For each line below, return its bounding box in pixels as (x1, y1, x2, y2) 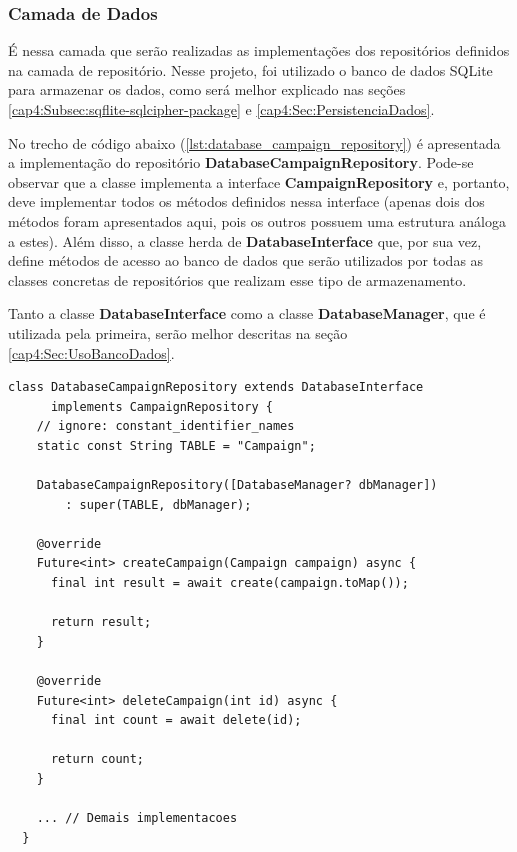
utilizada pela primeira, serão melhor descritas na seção (8, 322, 348, 343)
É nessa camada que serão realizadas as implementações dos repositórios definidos (8, 40, 510, 61)
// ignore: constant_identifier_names (36, 419, 295, 434)
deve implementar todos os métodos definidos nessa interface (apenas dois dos (8, 191, 485, 212)
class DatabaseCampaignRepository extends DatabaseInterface (8, 380, 424, 395)
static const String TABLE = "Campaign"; (36, 438, 316, 453)
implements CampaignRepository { (50, 399, 273, 414)
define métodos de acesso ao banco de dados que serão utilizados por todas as (8, 250, 484, 271)
